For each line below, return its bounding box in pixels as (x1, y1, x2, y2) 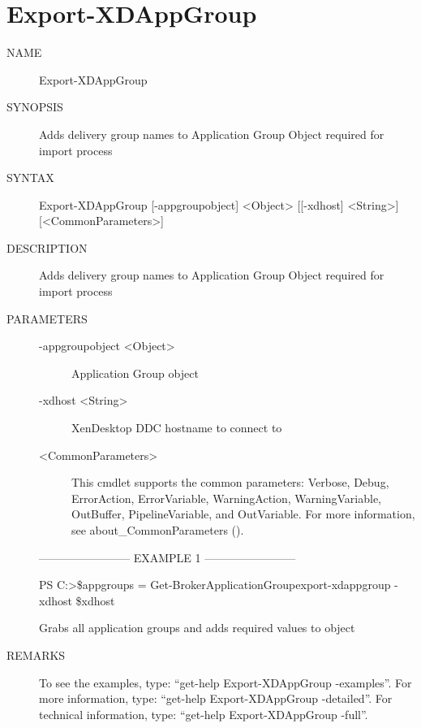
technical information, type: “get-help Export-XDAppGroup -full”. (39, 705, 368, 722)
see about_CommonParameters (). (71, 522, 244, 538)
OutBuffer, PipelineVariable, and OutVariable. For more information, (71, 505, 415, 522)
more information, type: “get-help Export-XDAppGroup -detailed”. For (39, 690, 393, 707)
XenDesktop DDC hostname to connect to (71, 419, 282, 436)
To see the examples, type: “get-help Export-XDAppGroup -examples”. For (39, 674, 412, 691)
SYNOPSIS (6, 98, 63, 115)
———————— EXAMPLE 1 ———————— (39, 548, 296, 565)
